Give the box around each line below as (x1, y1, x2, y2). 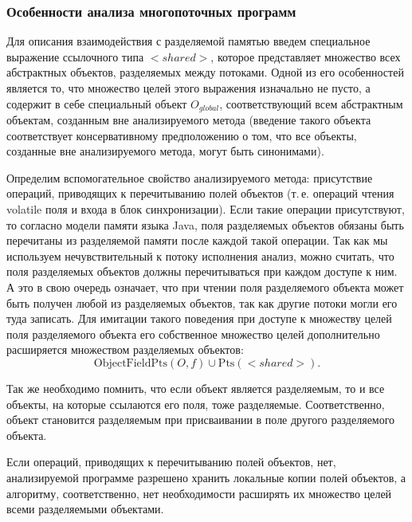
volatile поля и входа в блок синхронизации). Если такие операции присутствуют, (6, 201, 405, 218)
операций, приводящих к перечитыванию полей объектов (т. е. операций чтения (6, 185, 394, 202)
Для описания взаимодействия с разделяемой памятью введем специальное (6, 33, 371, 49)
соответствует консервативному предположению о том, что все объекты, (6, 127, 357, 143)
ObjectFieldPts (93, 357, 168, 369)
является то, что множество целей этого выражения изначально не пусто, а (6, 80, 371, 96)
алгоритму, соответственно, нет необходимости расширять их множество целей (6, 485, 392, 501)
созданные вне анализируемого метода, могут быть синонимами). (6, 143, 324, 159)
